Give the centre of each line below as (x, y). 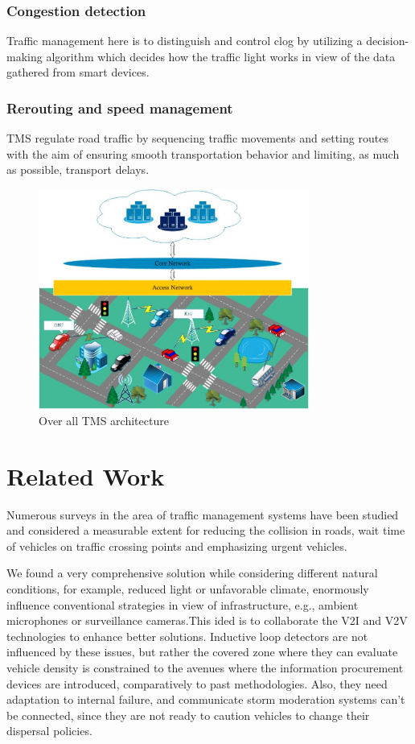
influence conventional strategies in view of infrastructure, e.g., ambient (183, 604)
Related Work (86, 475)
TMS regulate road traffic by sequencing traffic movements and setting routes (197, 138)
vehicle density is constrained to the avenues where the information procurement (205, 667)
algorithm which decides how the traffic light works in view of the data (221, 56)
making (25, 56)
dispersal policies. (49, 731)
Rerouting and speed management (120, 107)
